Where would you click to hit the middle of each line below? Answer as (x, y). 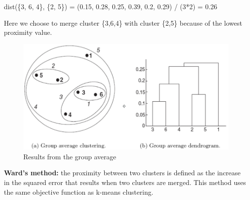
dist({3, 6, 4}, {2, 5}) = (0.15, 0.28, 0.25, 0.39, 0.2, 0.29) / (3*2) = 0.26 (111, 6)
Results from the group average (70, 156)
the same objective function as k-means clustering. (79, 192)
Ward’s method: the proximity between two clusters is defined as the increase (122, 173)
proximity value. (28, 32)
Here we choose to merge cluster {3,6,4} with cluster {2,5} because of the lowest (123, 23)
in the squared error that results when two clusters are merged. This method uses (125, 182)
